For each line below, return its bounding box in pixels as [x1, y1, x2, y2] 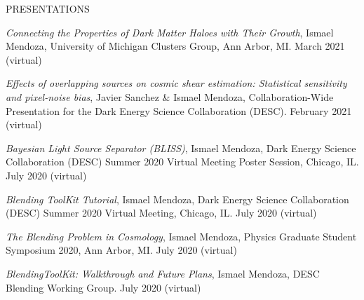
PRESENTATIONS [6, 1, 90, 15]
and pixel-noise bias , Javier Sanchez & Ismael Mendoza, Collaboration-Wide [6, 89, 334, 104]
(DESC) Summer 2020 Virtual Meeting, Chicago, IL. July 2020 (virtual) [6, 205, 317, 220]
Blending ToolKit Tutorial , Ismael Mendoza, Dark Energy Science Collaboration [6, 191, 349, 206]
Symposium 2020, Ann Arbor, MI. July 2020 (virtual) [6, 243, 237, 257]
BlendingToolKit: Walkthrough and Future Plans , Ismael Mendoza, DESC [6, 266, 320, 280]
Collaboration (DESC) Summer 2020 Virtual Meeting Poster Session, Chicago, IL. [6, 154, 359, 169]
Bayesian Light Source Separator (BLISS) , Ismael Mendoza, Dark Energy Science [6, 140, 356, 155]
